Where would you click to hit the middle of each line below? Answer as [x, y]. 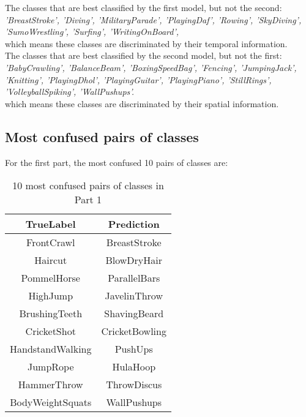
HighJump [51, 296]
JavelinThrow [134, 296]
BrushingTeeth [51, 314]
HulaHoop [134, 367]
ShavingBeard [134, 314]
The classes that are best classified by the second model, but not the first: [144, 55]
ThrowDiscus [134, 385]
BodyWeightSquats [51, 402]
